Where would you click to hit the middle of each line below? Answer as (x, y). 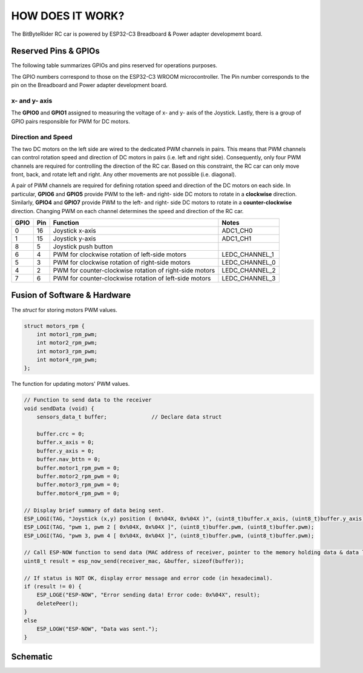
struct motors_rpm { (54, 326)
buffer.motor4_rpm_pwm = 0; (78, 493)
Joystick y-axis (74, 239)
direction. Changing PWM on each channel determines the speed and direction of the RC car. (128, 211)
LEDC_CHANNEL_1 (248, 254)
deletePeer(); (57, 603)
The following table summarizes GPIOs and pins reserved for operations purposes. (114, 65)
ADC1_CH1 (237, 239)
